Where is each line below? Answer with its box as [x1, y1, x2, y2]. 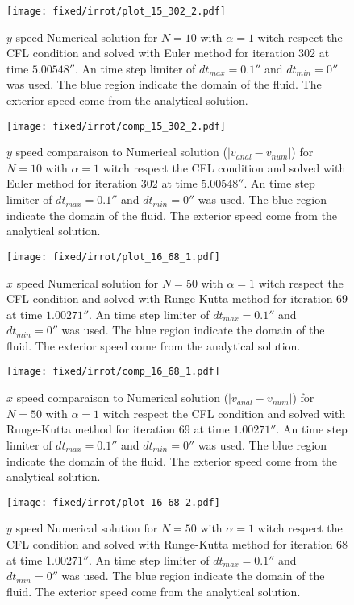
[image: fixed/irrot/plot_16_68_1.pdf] [6, 251, 220, 263]
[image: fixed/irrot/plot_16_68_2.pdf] [6, 496, 220, 508]
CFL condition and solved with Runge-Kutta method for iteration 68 [6, 535, 348, 552]
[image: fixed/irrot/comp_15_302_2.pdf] [6, 120, 227, 132]
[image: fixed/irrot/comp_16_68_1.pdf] [6, 366, 220, 378]
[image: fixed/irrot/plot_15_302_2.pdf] [6, 6, 227, 17]
